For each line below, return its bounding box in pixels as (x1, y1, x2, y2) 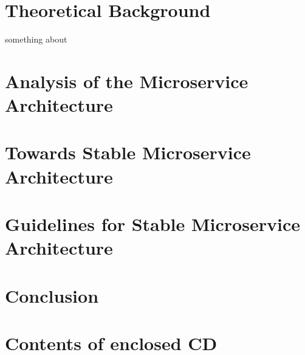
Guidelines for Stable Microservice (5, 212, 300, 236)
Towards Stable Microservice (5, 140, 251, 165)
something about (5, 33, 67, 46)
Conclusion (5, 283, 99, 308)
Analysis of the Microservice (5, 68, 248, 93)
